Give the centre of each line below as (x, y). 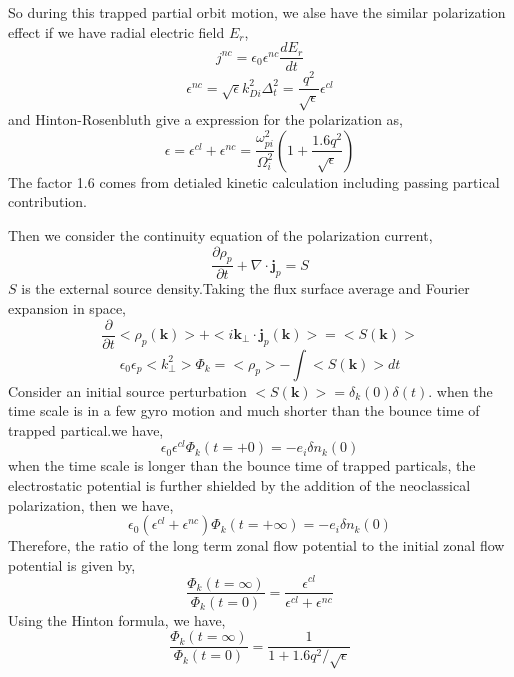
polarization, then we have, (91, 504)
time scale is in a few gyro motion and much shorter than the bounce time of (244, 410)
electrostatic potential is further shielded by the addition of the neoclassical (239, 485)
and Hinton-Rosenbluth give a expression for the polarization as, (205, 119)
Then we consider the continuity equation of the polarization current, (220, 234)
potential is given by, (72, 564)
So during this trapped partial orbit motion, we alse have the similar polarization (257, 12)
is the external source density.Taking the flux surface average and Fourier (245, 288)
